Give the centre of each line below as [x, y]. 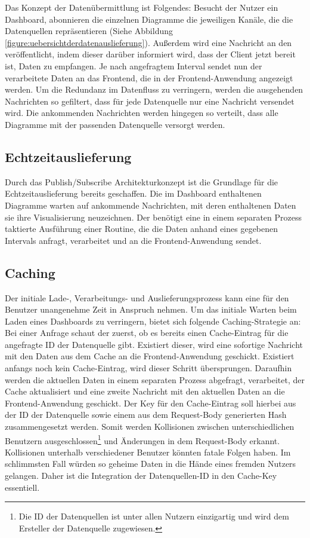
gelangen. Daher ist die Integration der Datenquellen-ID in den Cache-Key [141, 476]
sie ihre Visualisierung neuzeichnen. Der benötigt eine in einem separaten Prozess [154, 217]
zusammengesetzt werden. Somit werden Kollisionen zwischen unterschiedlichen [150, 427]
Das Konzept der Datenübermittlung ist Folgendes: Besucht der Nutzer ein [142, 7]
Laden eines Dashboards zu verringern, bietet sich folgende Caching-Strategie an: [153, 321]
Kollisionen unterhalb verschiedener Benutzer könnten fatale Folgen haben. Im [148, 452]
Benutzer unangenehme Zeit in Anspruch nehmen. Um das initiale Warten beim [151, 309]
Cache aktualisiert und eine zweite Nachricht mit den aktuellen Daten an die [145, 391]
